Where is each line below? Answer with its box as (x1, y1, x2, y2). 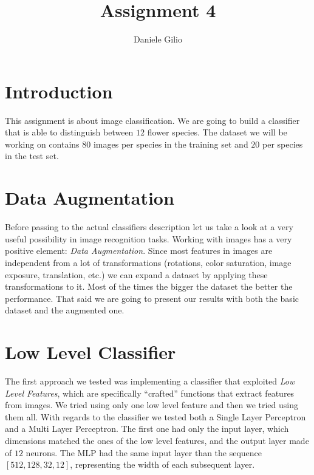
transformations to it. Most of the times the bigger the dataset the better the (5, 280, 293, 293)
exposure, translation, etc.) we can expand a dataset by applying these (5, 268, 268, 281)
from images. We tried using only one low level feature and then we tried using (5, 398, 298, 411)
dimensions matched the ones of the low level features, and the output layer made (5, 434, 309, 446)
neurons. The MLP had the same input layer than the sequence (26, 446, 262, 459)
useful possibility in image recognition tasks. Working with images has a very (5, 232, 292, 245)
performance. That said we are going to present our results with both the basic (5, 292, 299, 304)
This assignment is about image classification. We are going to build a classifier (5, 114, 300, 126)
